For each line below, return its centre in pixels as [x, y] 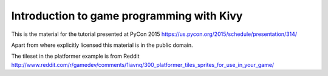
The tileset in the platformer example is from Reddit [75, 56]
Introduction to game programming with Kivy [127, 16]
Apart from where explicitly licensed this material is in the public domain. [102, 45]
